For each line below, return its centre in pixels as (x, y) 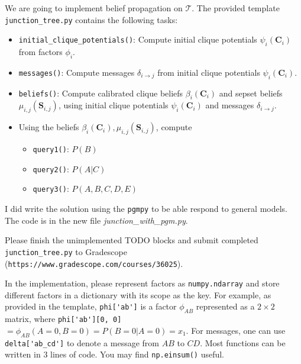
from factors (41, 52)
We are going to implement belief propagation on (94, 8)
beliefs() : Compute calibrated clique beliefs (101, 93)
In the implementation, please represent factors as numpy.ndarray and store (142, 283)
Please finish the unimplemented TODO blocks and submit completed (132, 240)
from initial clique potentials (209, 72)
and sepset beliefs (251, 93)
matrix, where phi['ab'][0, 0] (63, 319)
